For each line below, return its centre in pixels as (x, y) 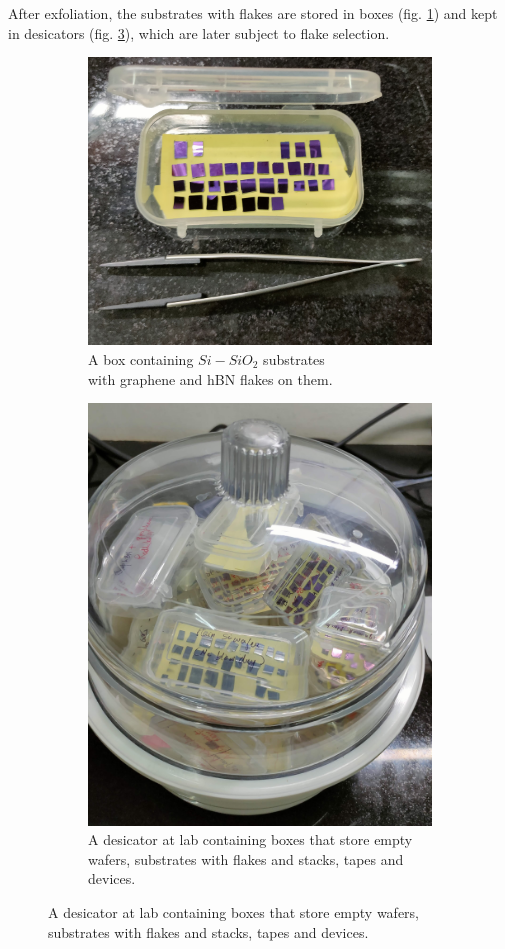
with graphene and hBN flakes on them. (210, 378)
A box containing (141, 359)
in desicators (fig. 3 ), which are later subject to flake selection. (199, 32)
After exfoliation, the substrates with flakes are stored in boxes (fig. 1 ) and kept (253, 13)
